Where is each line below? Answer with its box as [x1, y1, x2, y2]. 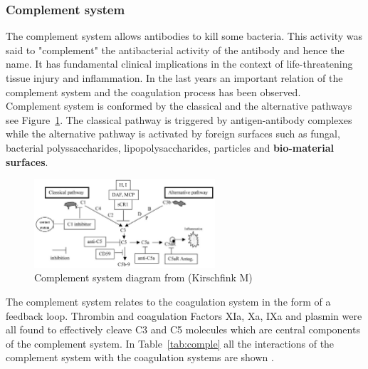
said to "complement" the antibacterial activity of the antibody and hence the [6, 42, 345, 57]
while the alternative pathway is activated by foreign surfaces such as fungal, [6, 126, 340, 141]
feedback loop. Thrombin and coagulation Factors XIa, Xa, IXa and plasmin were [6, 308, 362, 323]
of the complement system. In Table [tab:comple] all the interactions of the [6, 336, 335, 350]
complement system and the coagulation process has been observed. [6, 84, 301, 99]
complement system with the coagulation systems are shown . [6, 350, 274, 365]
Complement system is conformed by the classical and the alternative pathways [6, 98, 352, 113]
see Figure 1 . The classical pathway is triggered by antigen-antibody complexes [6, 112, 352, 127]
